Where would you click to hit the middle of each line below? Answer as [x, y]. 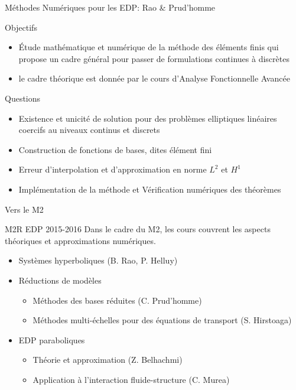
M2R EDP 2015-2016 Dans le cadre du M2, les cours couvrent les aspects [138, 229]
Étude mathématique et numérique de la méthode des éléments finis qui [149, 47]
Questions [23, 98]
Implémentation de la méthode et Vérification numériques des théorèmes [150, 189]
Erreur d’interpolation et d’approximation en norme [113, 169]
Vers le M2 [24, 209]
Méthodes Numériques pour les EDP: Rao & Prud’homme [110, 7]
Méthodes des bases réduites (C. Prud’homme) [117, 300]
